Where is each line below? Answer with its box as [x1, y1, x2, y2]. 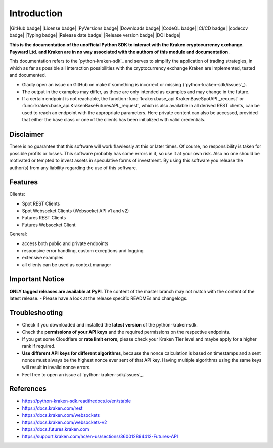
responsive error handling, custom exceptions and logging [22, 247, 144, 253]
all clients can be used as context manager [22, 261, 111, 268]
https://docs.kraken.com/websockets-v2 [22, 419, 107, 425]
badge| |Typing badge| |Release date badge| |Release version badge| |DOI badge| [9, 32, 181, 38]
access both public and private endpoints [22, 240, 109, 247]
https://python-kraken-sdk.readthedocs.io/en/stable [22, 398, 131, 404]
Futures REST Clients [22, 215, 66, 221]
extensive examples [22, 255, 64, 261]
